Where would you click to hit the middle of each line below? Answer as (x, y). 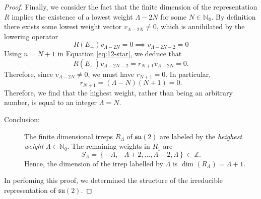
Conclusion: (22, 119)
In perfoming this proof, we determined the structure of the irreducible (114, 180)
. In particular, (188, 74)
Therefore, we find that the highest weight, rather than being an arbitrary (118, 92)
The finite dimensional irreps (69, 136)
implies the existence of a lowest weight (72, 16)
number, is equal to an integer (51, 102)
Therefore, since (28, 74)
